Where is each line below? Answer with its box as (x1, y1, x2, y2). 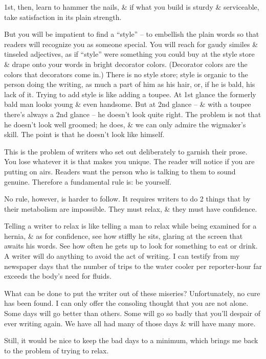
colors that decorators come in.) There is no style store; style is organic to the (4, 69, 248, 79)
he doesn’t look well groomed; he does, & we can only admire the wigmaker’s (4, 119, 246, 129)
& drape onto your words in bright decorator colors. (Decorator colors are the (4, 58, 248, 69)
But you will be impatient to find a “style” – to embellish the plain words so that (4, 29, 259, 39)
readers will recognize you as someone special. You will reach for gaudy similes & (4, 38, 258, 49)
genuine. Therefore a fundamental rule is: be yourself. (4, 176, 171, 187)
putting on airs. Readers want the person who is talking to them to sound (4, 166, 236, 176)
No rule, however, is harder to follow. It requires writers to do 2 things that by (4, 193, 251, 204)
